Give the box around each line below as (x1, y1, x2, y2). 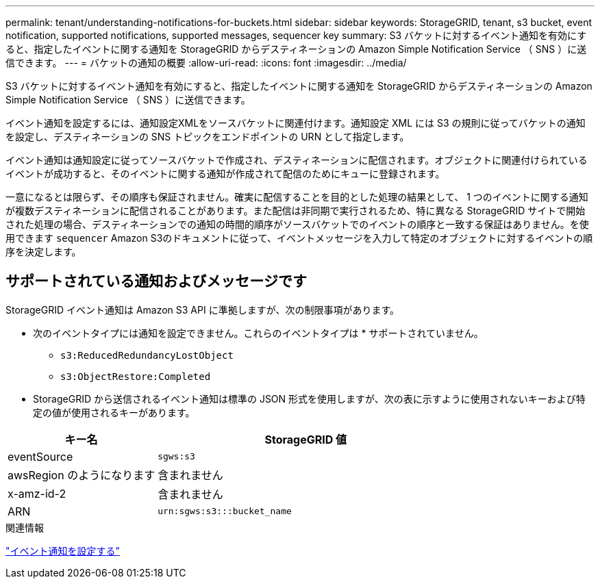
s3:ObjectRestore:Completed (60, 370, 211, 382)
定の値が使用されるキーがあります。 (33, 406, 195, 418)
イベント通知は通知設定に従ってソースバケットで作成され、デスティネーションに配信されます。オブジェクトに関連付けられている (5, 154, 588, 166)
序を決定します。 (5, 246, 82, 257)
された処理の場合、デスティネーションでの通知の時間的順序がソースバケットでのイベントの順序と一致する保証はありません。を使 (5, 218, 589, 230)
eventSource (8, 449, 73, 464)
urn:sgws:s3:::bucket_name (158, 506, 292, 517)
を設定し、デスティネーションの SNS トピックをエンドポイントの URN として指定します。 (5, 131, 410, 142)
